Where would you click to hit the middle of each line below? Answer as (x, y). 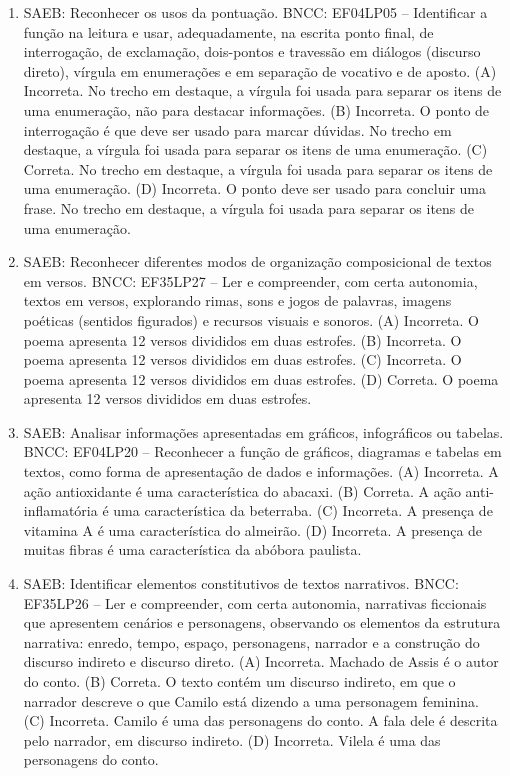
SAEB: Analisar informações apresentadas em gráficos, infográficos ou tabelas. (263, 431)
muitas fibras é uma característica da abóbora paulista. (192, 549)
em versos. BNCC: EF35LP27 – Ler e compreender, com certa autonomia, (250, 280)
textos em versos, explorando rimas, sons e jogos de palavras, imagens (237, 300)
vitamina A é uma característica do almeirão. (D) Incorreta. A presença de (253, 529)
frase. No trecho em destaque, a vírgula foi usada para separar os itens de (249, 207)
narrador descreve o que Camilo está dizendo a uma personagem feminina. (251, 700)
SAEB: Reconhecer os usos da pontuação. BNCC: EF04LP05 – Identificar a (255, 12)
